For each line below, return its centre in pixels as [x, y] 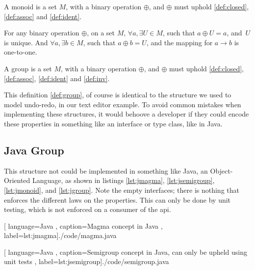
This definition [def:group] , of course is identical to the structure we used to [118, 95]
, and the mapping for [179, 42]
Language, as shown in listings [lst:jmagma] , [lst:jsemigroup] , [123, 180]
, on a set [101, 33]
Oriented [17, 180]
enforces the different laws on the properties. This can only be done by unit [117, 199]
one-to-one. [21, 52]
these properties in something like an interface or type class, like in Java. [113, 123]
